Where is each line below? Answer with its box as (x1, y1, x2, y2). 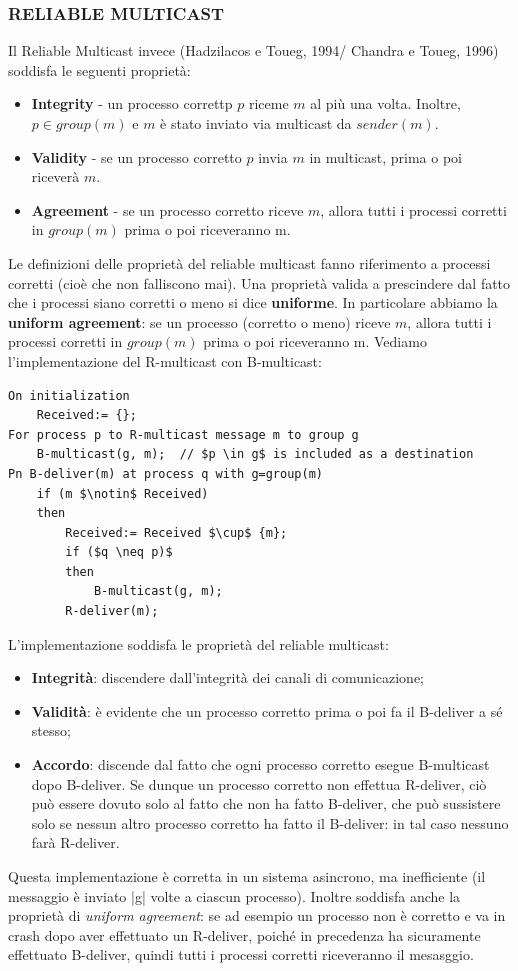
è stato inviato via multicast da (160, 113, 352, 133)
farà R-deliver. (31, 832, 120, 853)
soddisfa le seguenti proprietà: (8, 59, 191, 80)
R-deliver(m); (65, 604, 159, 619)
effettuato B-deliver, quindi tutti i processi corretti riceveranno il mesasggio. (8, 944, 474, 965)
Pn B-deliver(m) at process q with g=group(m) (8, 466, 323, 481)
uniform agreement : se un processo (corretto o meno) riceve (8, 311, 391, 332)
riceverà (31, 166, 80, 187)
